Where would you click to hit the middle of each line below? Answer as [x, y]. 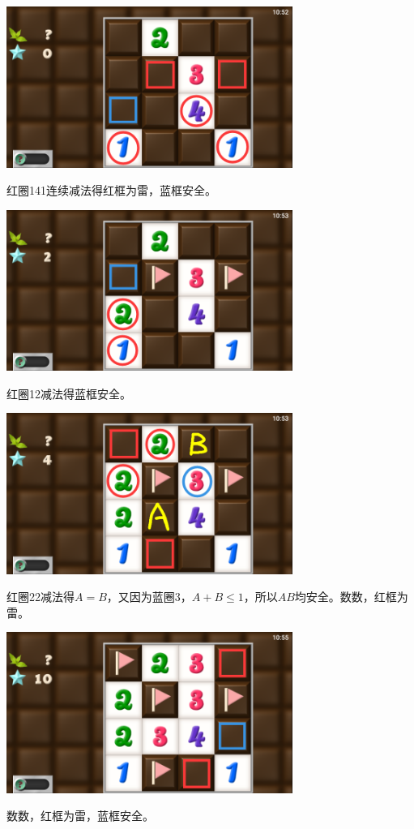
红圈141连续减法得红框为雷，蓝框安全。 [111, 190]
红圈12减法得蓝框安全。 [69, 393]
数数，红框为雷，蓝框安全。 [80, 816]
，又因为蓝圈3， [149, 597]
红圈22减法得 [41, 597]
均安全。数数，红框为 [351, 597]
